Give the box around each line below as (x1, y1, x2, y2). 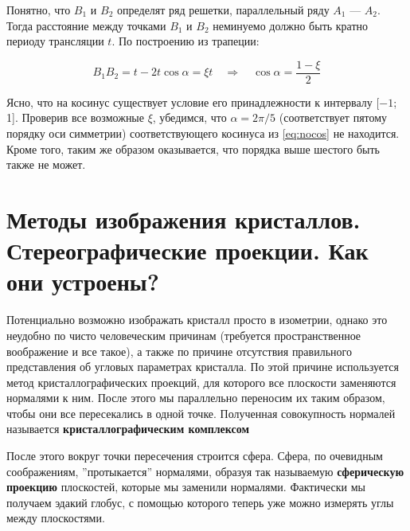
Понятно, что (6, 2, 71, 18)
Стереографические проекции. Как (6, 234, 369, 267)
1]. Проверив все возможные (6, 109, 144, 126)
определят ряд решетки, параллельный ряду (116, 2, 330, 18)
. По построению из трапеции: (111, 33, 260, 49)
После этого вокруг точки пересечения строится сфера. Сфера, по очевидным (6, 447, 383, 464)
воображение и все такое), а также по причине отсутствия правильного (6, 342, 352, 359)
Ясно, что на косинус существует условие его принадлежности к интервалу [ (6, 93, 380, 110)
